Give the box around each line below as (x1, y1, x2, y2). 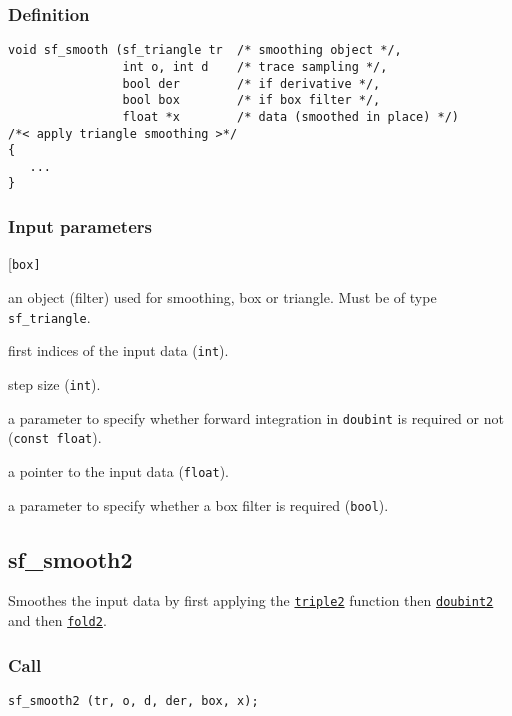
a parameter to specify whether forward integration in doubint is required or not (8, 407, 504, 428)
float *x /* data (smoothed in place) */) (122, 109, 460, 124)
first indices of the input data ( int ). (8, 340, 229, 361)
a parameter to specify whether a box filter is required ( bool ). (8, 494, 389, 515)
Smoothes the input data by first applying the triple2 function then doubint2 (8, 590, 494, 611)
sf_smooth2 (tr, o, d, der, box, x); (8, 693, 259, 708)
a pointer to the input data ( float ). (8, 460, 229, 481)
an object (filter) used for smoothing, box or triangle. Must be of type (8, 287, 437, 307)
